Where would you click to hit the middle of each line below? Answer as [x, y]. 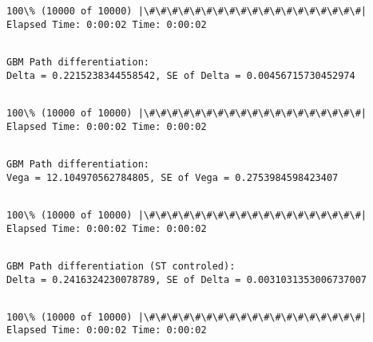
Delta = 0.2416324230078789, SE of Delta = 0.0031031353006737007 [187, 279]
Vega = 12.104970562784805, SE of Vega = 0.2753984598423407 [173, 177]
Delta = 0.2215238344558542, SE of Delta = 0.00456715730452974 [181, 75]
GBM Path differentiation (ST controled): [121, 266]
